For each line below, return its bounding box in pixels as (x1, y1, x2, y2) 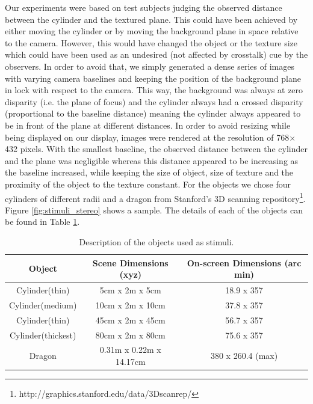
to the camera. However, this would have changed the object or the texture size (5, 36, 297, 49)
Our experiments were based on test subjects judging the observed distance (5, 1, 282, 13)
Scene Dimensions (92, 256, 169, 269)
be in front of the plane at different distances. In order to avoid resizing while (5, 118, 291, 131)
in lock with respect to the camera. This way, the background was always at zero (5, 84, 303, 96)
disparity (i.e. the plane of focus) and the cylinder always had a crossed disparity (5, 95, 303, 108)
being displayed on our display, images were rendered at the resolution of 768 (5, 130, 290, 143)
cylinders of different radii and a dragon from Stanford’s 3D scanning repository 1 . (5, 190, 306, 204)
